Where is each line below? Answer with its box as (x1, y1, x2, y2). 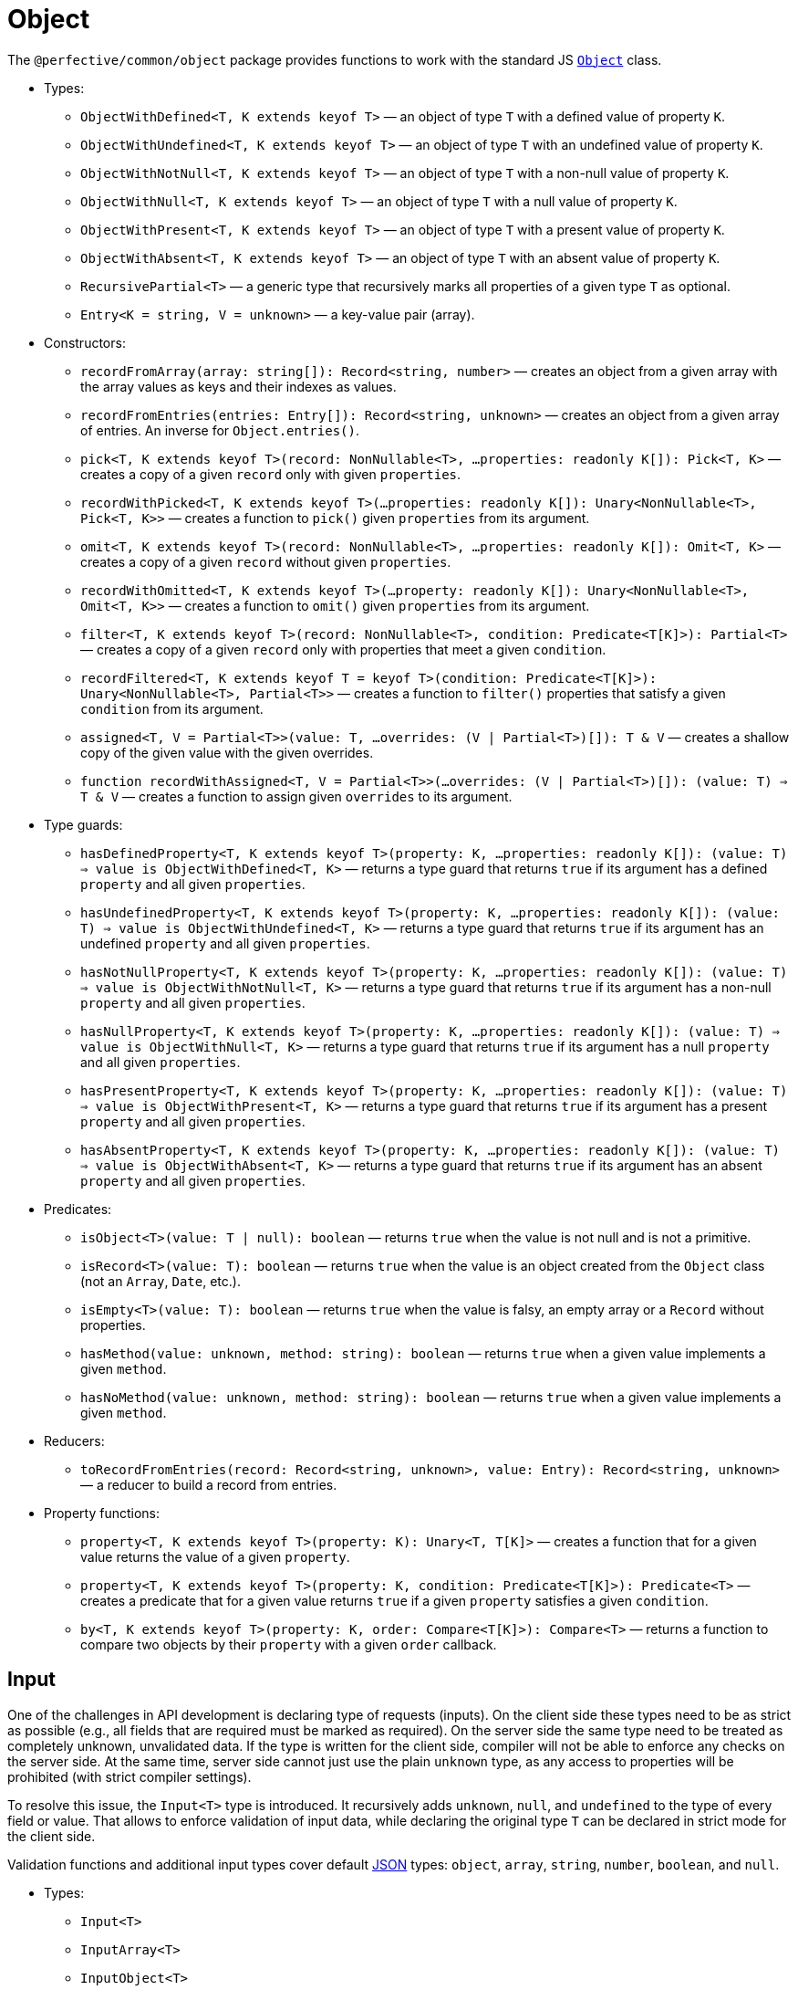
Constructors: (44, 334, 126, 351)
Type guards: (44, 816, 123, 833)
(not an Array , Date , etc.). (80, 1273, 241, 1289)
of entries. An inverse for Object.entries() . (80, 422, 359, 438)
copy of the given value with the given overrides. (80, 744, 374, 760)
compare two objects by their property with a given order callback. (80, 1636, 497, 1652)
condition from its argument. (80, 700, 264, 717)
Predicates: (44, 1200, 112, 1217)
